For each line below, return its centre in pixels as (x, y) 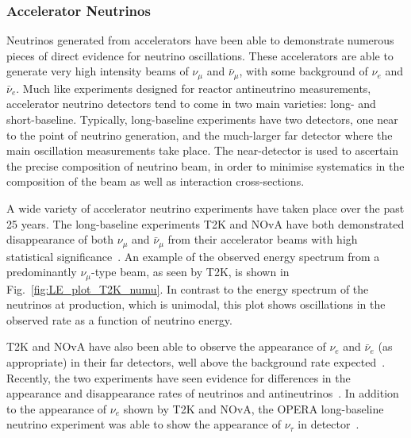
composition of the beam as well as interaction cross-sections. (156, 181)
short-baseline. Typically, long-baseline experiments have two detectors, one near (202, 119)
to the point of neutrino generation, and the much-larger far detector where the (200, 134)
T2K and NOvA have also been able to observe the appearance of (166, 346)
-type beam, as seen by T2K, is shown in (190, 272)
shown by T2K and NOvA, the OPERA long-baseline (254, 408)
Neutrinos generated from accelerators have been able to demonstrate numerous (200, 40)
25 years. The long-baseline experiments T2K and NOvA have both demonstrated (205, 223)
